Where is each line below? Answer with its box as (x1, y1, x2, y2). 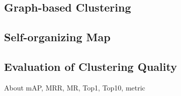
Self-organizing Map (4, 29, 111, 45)
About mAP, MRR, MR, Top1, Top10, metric (4, 82, 145, 92)
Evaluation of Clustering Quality (4, 58, 177, 74)
